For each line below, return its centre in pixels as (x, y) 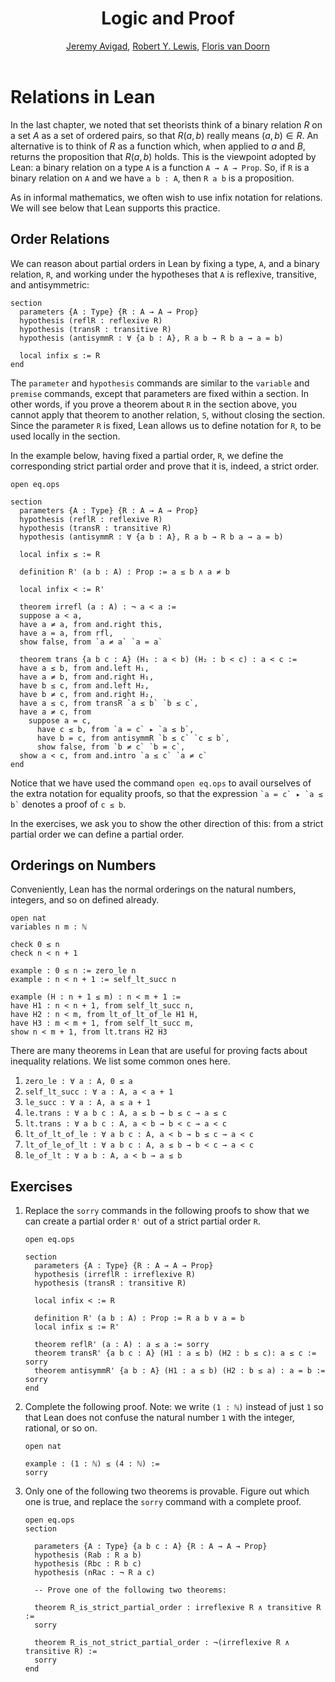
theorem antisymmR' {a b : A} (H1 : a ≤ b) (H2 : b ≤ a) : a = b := (180, 1371)
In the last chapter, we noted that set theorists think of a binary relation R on (166, 124)
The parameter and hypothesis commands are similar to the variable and (160, 383)
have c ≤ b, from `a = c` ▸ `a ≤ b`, (115, 729)
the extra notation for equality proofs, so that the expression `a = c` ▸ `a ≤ (166, 793)
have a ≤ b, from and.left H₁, (84, 668)
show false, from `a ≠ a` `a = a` (91, 642)
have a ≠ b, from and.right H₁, (87, 677)
